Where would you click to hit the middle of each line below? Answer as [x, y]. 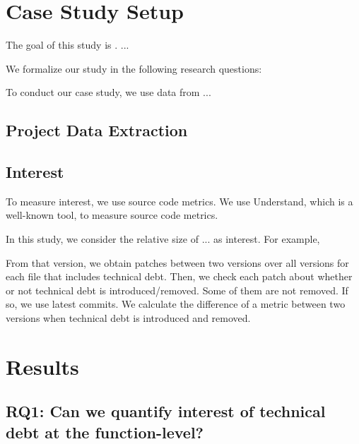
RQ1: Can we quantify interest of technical [166, 411]
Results [42, 366]
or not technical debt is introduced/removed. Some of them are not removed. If [177, 290]
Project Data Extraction [97, 130]
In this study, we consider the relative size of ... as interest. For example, [163, 239]
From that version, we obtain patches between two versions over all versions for [177, 262]
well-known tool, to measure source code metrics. [112, 215]
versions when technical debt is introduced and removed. [128, 318]
